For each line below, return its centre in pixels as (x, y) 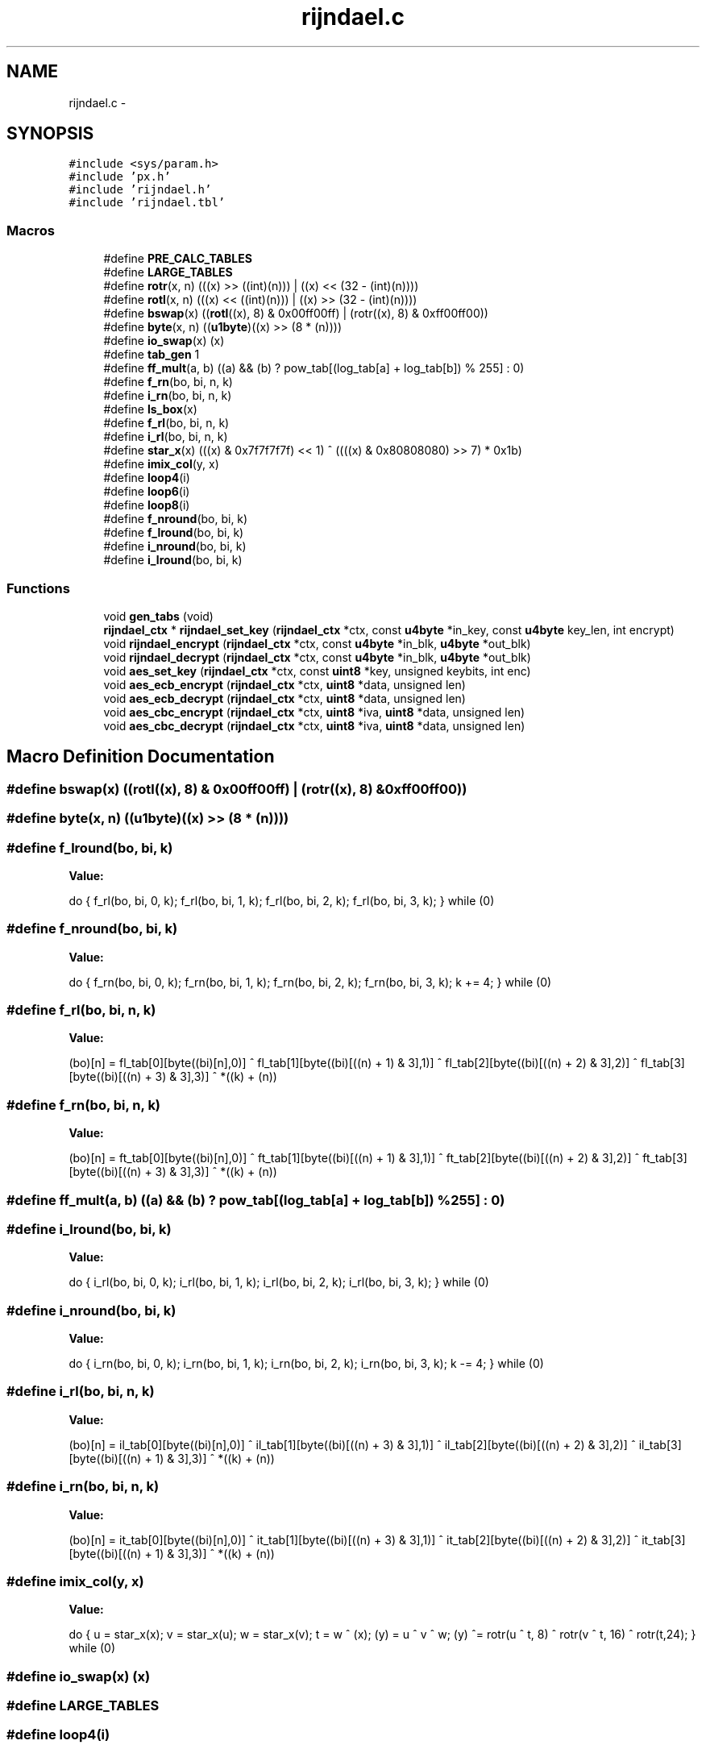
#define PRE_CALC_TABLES (178, 259)
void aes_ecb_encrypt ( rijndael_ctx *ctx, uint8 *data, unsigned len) (284, 684)
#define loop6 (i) (147, 492)
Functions (38, 588)
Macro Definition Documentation (141, 757)
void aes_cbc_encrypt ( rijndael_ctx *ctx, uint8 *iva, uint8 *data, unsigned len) (314, 712)
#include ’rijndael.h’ (140, 190)
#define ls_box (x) (150, 409)
